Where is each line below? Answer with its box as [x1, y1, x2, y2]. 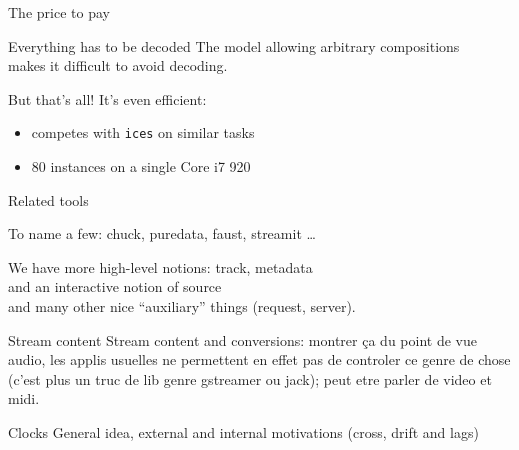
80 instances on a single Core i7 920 [31, 156, 251, 177]
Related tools [8, 189, 89, 210]
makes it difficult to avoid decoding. [8, 55, 228, 76]
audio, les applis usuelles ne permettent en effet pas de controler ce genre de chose [8, 349, 511, 370]
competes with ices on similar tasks [31, 122, 255, 143]
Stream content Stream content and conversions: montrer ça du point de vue [8, 329, 477, 350]
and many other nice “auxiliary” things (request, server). [8, 296, 356, 316]
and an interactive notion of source [8, 276, 222, 297]
